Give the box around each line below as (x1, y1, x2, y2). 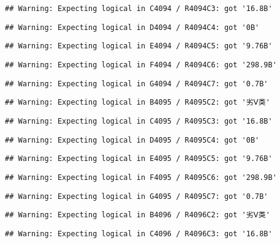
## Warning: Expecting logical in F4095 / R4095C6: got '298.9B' (5, 173, 277, 182)
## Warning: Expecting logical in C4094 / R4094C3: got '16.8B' (5, 4, 273, 13)
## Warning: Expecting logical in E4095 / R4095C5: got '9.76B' (5, 154, 273, 163)
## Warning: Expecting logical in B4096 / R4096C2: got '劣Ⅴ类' (5, 211, 270, 220)
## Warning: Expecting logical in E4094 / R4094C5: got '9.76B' (5, 42, 273, 51)
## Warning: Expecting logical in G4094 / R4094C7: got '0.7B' (5, 79, 268, 88)
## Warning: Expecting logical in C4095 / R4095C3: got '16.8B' (5, 116, 273, 125)
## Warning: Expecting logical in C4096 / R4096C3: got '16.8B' (5, 229, 273, 238)
